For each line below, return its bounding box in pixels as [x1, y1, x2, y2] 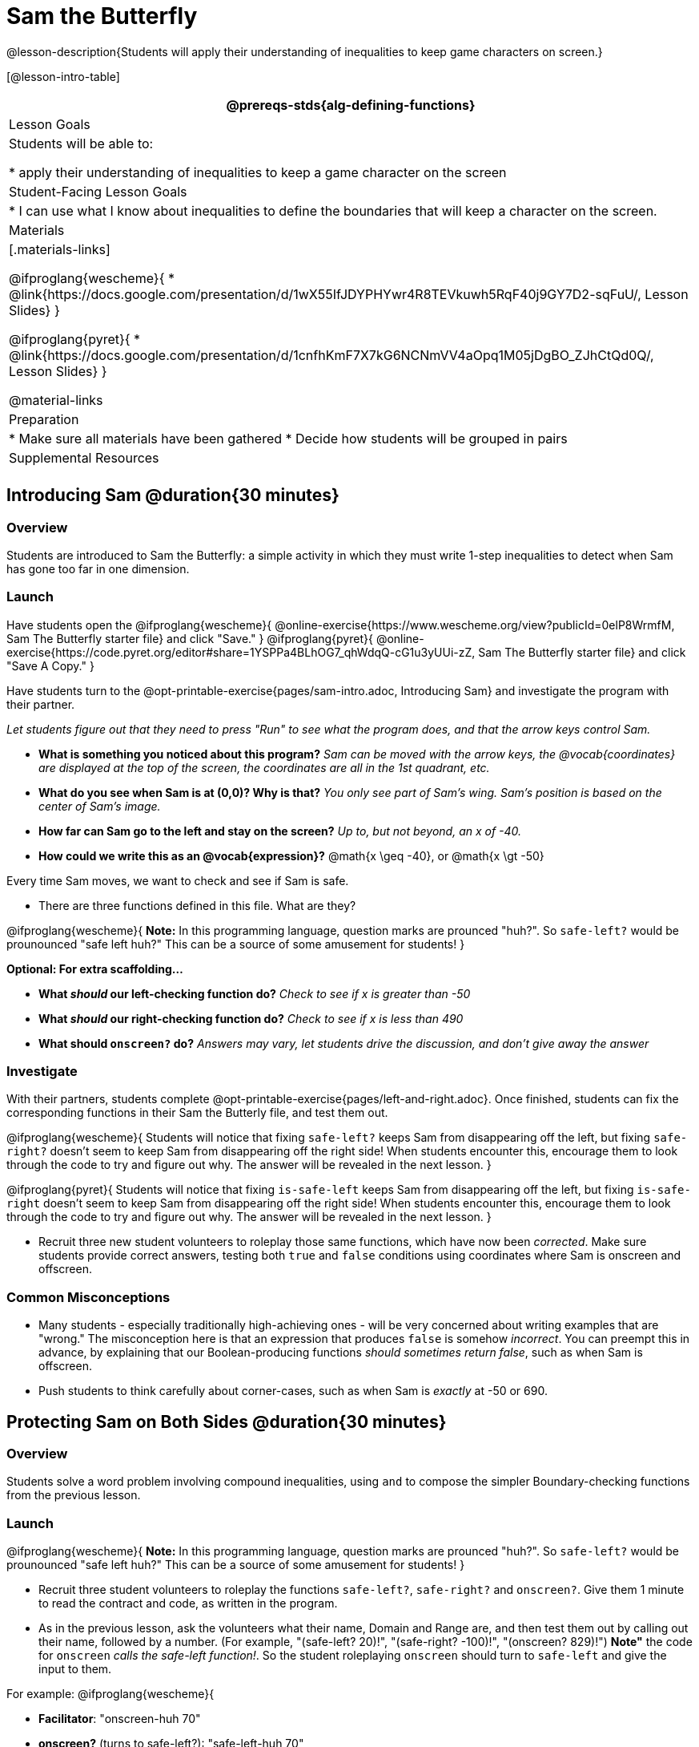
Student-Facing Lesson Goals [9, 183, 187, 200]
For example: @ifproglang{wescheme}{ [6, 1687, 215, 1701]
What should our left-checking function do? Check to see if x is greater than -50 [38, 986, 471, 1001]
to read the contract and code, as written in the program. [38, 1596, 338, 1611]
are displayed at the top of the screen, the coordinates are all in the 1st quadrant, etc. [38, 760, 490, 774]
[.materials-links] [9, 241, 110, 257]
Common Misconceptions [6, 1288, 171, 1305]
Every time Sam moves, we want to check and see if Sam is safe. [6, 873, 349, 888]
